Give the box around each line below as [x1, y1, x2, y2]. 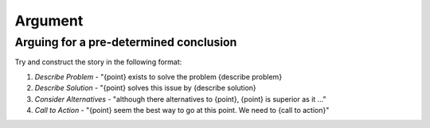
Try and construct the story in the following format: [14, 57, 182, 67]
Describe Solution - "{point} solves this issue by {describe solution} [34, 83, 256, 93]
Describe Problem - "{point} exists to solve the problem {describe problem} [34, 72, 283, 81]
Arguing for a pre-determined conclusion [14, 35, 237, 49]
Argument [14, 12, 84, 29]
